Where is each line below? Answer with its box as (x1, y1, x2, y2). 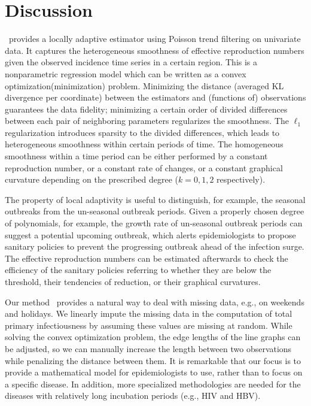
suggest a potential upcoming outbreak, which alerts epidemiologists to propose (5, 228, 296, 241)
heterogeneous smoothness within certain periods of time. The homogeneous (5, 138, 283, 150)
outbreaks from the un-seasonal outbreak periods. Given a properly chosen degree (5, 205, 304, 217)
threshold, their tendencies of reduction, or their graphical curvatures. (5, 275, 261, 287)
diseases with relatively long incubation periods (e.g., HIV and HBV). (5, 389, 261, 402)
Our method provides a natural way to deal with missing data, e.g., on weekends (5, 295, 304, 308)
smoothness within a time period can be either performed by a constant (5, 150, 268, 162)
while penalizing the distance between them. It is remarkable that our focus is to (5, 354, 301, 366)
